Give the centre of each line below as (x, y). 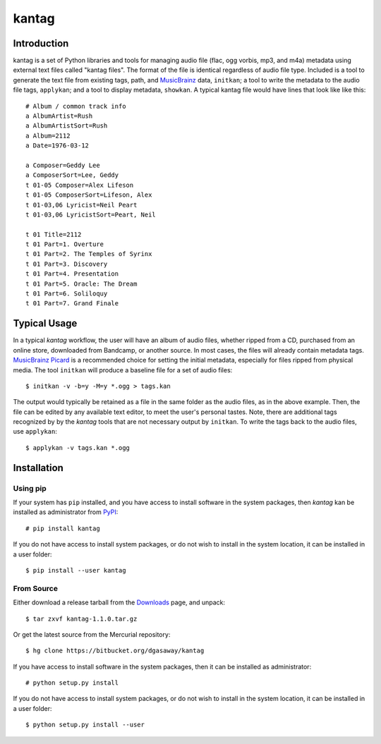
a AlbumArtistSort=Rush (67, 126)
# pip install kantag (63, 528)
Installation (38, 468)
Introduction (41, 43)
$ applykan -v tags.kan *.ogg (78, 447)
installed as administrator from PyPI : (66, 512)
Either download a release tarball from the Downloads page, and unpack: (119, 602)
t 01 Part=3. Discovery (67, 264)
